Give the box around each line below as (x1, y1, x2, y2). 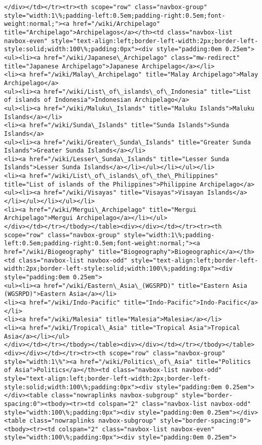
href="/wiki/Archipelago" (73, 20, 160, 28)
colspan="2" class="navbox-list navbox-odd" (98, 400, 251, 407)
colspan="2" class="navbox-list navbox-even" (58, 425, 215, 433)
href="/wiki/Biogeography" (4, 248, 95, 256)
